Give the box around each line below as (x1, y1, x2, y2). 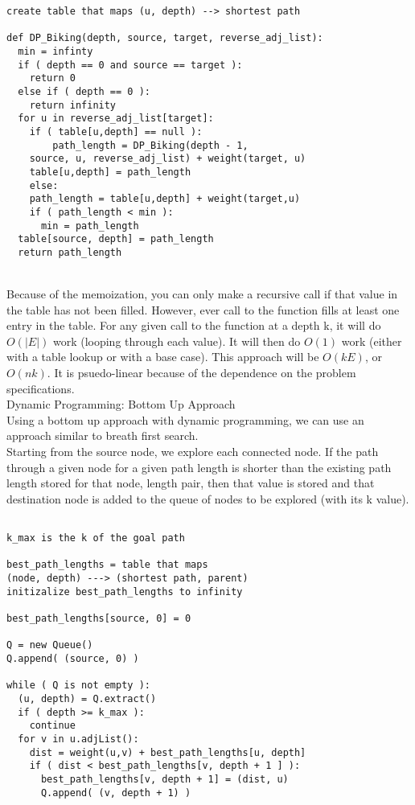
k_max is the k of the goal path (6, 532, 185, 544)
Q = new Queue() (6, 639, 93, 651)
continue (29, 720, 76, 732)
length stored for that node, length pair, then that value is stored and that (6, 474, 375, 491)
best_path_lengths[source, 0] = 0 (6, 612, 191, 624)
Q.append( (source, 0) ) (6, 652, 139, 664)
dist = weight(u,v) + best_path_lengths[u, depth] (29, 746, 306, 758)
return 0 (29, 72, 76, 84)
